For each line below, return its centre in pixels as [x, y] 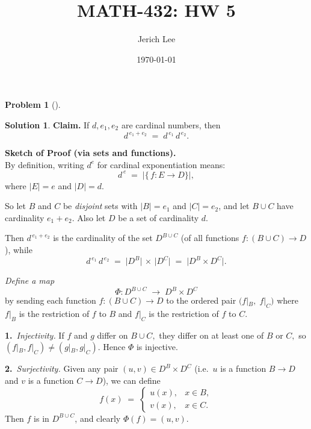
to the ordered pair [201, 300]
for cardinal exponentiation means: [161, 164]
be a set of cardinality [159, 217]
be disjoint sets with [100, 206]
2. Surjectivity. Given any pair [62, 368]
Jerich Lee [156, 39]
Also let [91, 217]
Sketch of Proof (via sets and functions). [91, 152]
